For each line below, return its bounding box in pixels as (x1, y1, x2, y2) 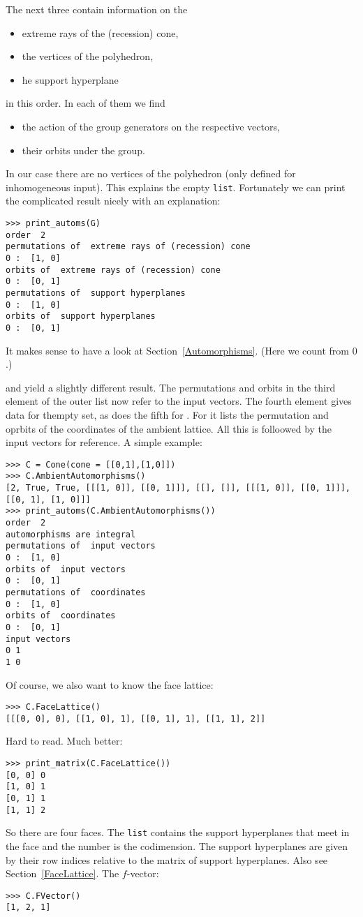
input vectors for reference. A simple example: (6, 435, 202, 449)
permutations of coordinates (6, 587, 146, 597)
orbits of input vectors (6, 564, 126, 574)
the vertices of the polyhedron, (22, 49, 154, 64)
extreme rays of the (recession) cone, (22, 25, 179, 40)
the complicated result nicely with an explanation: (6, 193, 221, 208)
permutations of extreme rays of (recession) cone (6, 241, 251, 252)
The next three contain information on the (6, 2, 188, 16)
